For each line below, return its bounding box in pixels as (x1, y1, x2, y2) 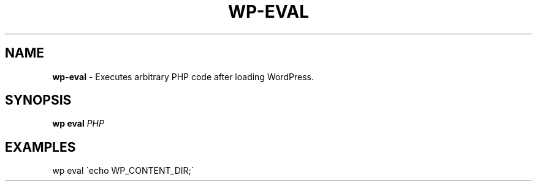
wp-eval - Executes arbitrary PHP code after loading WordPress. (52, 71, 314, 82)
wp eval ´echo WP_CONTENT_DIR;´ (52, 165, 194, 176)
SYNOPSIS (5, 92, 72, 108)
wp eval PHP (52, 118, 104, 129)
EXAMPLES (5, 139, 76, 155)
